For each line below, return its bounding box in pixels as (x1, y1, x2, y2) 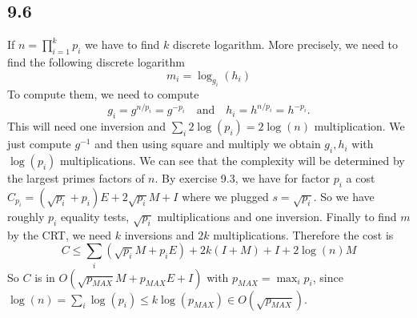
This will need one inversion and (7, 118, 166, 135)
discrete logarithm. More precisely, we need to (173, 36, 399, 53)
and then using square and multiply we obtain (94, 135, 321, 152)
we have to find (85, 36, 160, 53)
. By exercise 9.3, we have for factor (154, 170, 331, 187)
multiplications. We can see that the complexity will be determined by (60, 152, 405, 169)
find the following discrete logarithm (7, 54, 185, 70)
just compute (7, 135, 71, 152)
